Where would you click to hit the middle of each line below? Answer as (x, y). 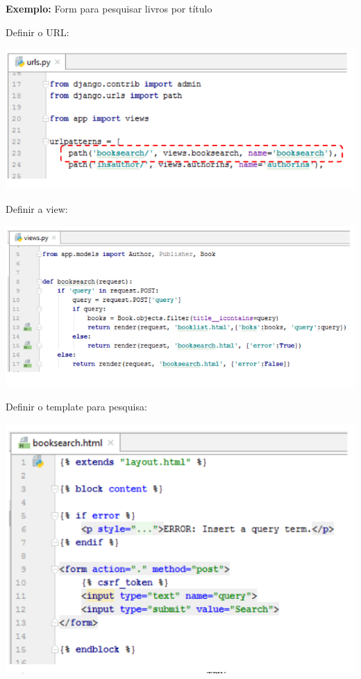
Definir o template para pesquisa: (76, 406)
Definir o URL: (37, 32)
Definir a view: (37, 209)
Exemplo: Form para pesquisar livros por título (109, 8)
